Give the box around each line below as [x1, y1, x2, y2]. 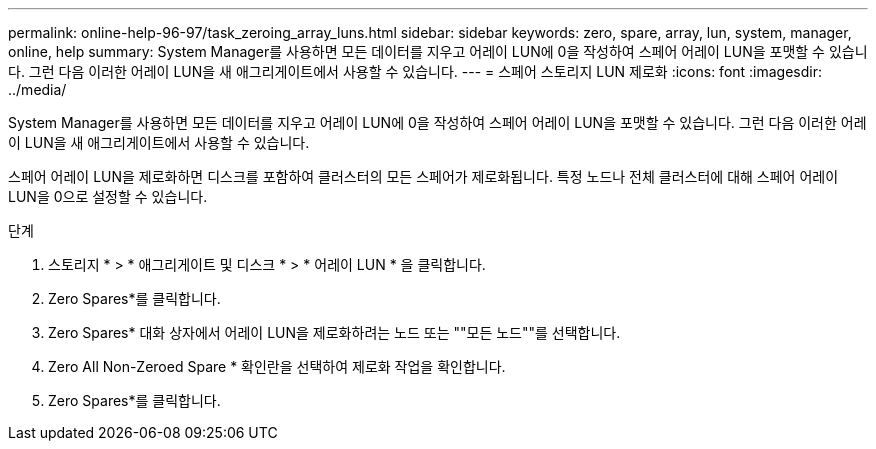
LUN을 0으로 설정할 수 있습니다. [8, 188, 208, 205]
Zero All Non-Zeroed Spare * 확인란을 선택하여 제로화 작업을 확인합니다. [48, 358, 506, 375]
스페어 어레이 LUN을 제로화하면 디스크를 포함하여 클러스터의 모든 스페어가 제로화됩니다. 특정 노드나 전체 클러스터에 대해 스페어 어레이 [8, 168, 839, 185]
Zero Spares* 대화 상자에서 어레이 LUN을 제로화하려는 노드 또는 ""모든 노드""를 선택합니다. [48, 324, 621, 341]
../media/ [8, 81, 67, 98]
